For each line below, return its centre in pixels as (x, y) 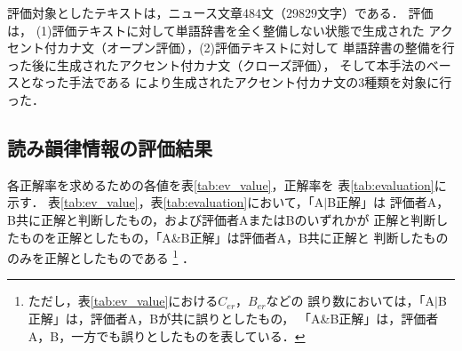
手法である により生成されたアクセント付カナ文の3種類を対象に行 (260, 82)
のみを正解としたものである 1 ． (101, 256)
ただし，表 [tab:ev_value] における (123, 301)
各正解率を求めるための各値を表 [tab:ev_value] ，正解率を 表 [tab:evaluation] (221, 184)
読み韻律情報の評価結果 (110, 147)
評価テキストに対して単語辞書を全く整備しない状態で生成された (238, 30)
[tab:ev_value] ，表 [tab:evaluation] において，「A (192, 202)
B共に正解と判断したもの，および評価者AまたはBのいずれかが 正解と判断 (222, 219)
